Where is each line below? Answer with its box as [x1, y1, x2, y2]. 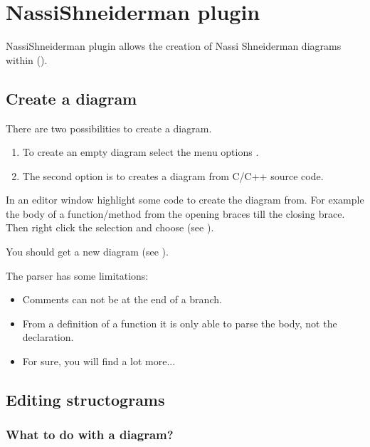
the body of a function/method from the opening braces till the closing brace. [6, 206, 345, 221]
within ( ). [6, 52, 48, 67]
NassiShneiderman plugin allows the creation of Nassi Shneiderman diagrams [6, 38, 342, 53]
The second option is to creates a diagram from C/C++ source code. [22, 168, 324, 183]
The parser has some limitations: [6, 268, 149, 283]
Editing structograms [6, 389, 165, 411]
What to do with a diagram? [6, 426, 174, 443]
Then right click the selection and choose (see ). [6, 220, 214, 235]
